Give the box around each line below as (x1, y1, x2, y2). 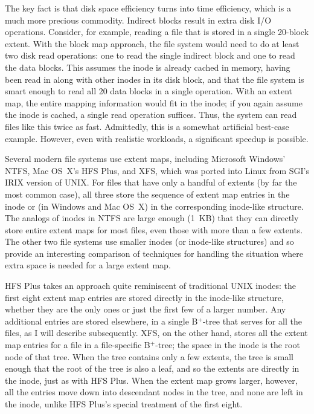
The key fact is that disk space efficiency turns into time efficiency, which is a (5, 2, 292, 14)
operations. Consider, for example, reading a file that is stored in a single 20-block (5, 25, 309, 38)
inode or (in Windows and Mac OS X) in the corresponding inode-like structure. (5, 199, 304, 212)
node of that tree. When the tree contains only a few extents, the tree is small (5, 350, 293, 363)
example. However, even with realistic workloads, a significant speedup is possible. (5, 132, 309, 144)
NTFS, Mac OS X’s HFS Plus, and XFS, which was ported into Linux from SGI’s (5, 164, 309, 176)
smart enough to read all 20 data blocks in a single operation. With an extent (5, 85, 292, 97)
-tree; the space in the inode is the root (155, 338, 300, 351)
